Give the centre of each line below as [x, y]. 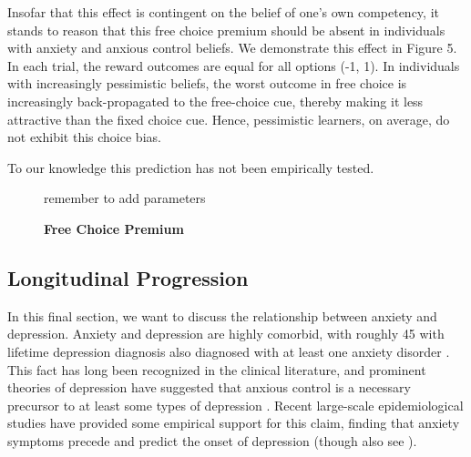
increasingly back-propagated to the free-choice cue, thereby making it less [215, 101]
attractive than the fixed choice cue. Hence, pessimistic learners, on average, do [229, 119]
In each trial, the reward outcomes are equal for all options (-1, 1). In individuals [234, 65]
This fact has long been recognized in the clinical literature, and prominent [217, 369]
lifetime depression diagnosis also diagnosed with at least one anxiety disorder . [229, 351]
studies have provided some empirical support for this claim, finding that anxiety [234, 423]
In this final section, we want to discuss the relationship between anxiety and [222, 315]
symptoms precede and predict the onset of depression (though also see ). [212, 440]
